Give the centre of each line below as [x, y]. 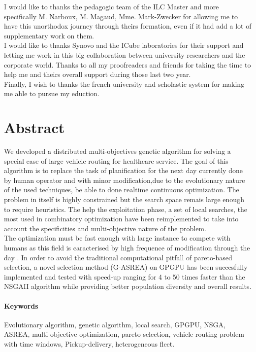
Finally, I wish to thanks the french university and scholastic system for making [124, 84]
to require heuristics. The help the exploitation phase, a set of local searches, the [126, 209]
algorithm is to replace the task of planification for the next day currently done [123, 170]
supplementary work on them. [49, 35]
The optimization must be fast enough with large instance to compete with [117, 238]
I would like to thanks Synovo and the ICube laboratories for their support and [124, 45]
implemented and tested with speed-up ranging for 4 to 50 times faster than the [125, 276]
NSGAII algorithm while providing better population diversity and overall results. [128, 286]
